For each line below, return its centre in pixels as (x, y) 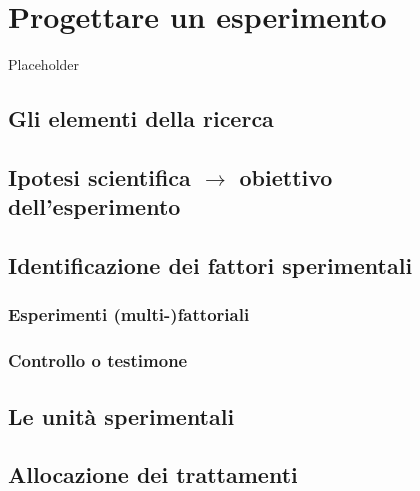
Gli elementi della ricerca (141, 118)
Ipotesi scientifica (99, 176)
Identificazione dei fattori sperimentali (210, 265)
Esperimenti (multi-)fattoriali (129, 314)
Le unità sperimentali (121, 415)
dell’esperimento (94, 206)
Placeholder (44, 64)
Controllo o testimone (98, 360)
